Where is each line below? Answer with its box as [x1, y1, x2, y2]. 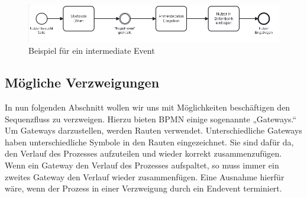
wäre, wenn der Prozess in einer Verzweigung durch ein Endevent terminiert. [5, 182, 282, 194]
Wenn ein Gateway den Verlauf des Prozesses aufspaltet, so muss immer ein [5, 158, 279, 171]
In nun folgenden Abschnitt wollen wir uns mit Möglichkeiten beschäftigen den [5, 101, 290, 113]
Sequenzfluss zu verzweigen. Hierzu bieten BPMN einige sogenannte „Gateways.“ [5, 112, 297, 125]
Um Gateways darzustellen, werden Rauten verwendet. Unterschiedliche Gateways [5, 124, 302, 137]
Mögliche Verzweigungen [5, 73, 160, 92]
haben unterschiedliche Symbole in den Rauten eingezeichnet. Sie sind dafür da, [5, 135, 294, 148]
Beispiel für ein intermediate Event [28, 44, 155, 57]
